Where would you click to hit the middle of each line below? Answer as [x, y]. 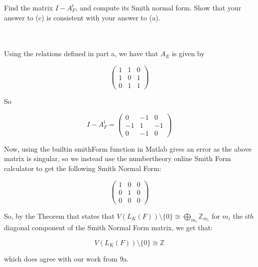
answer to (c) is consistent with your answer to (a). [82, 17]
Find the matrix [29, 7]
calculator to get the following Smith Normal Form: [83, 168]
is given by [188, 53]
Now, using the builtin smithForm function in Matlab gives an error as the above [128, 148]
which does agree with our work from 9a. [66, 258]
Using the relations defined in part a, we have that [81, 53]
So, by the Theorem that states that [59, 216]
